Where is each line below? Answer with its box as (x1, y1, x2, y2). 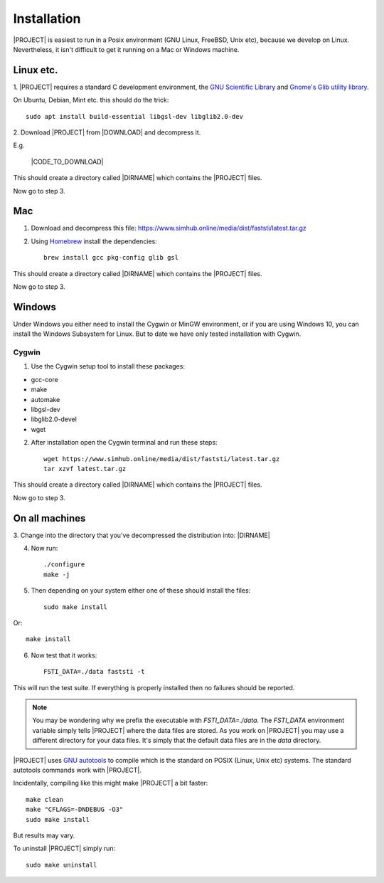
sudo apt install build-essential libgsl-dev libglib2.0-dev (26, 112, 243, 120)
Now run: (31, 544, 58, 553)
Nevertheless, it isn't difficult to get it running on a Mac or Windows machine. (13, 45, 240, 53)
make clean (26, 795, 64, 803)
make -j (43, 570, 70, 578)
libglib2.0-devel (31, 415, 78, 423)
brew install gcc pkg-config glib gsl (43, 253, 179, 262)
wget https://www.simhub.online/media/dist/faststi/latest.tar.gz (43, 455, 280, 462)
